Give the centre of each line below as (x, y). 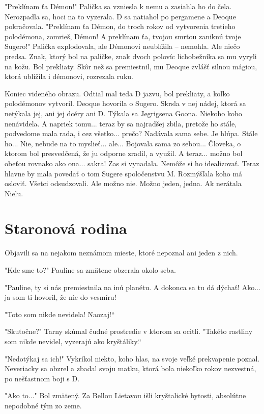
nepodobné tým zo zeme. (43, 405)
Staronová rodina (66, 228)
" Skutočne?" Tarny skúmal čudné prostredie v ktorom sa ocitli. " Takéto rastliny (129, 331)
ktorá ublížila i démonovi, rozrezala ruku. (69, 76)
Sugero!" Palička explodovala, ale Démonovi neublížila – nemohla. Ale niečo (122, 46)
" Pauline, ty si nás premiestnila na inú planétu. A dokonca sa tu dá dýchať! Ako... (133, 287)
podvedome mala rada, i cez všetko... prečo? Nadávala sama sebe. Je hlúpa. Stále (131, 133)
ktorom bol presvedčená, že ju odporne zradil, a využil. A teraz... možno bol (124, 153)
